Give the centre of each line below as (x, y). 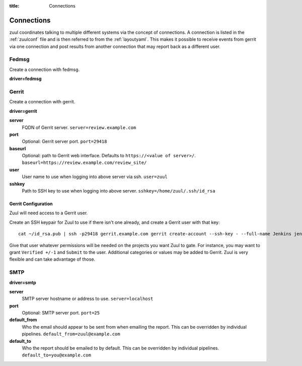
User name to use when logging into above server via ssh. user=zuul (95, 177)
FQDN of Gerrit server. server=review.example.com (79, 127)
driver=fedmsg (25, 79)
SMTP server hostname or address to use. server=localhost (88, 299)
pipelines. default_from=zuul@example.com (71, 334)
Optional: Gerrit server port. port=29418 (64, 142)
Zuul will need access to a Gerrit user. (49, 213)
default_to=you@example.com (57, 355)
